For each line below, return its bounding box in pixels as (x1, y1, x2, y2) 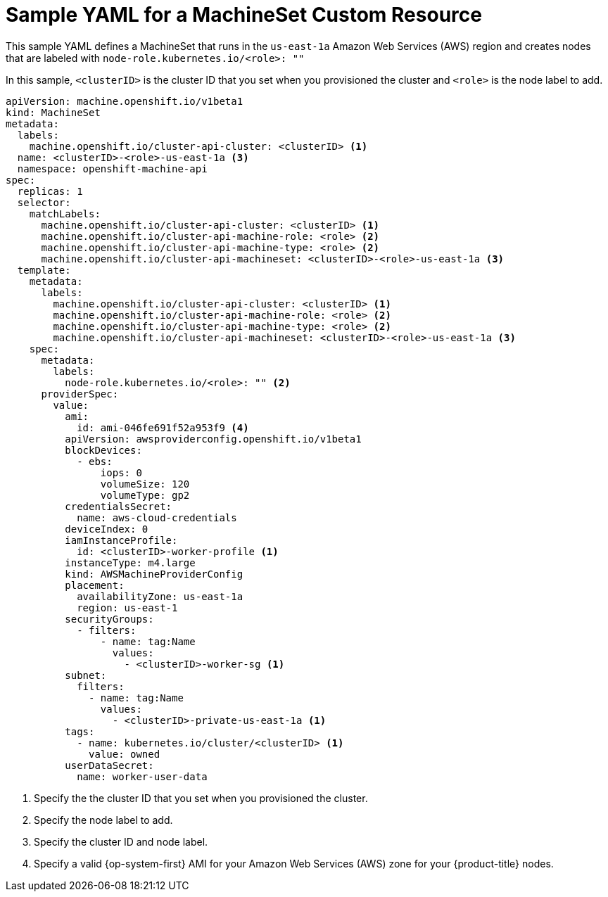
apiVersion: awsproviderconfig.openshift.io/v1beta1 (65, 433, 362, 445)
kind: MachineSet (6, 106, 101, 118)
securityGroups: (65, 613, 154, 625)
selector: (17, 196, 71, 208)
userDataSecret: (65, 759, 154, 771)
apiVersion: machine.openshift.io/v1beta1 (6, 95, 243, 107)
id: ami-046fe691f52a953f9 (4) (77, 421, 249, 433)
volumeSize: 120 (100, 478, 190, 490)
